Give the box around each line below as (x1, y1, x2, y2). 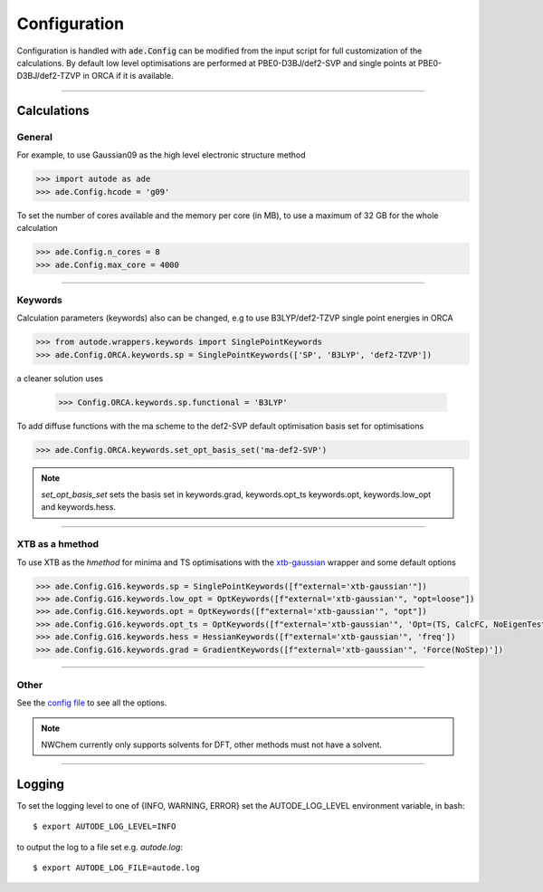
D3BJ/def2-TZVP (16, 71, 81, 82)
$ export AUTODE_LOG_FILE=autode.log (33, 863, 201, 873)
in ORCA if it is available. (82, 71, 174, 82)
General (16, 131, 53, 144)
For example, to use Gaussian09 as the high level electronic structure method (16, 149, 306, 160)
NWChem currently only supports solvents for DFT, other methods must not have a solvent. (41, 739, 383, 751)
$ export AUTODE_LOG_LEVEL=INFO (33, 821, 176, 832)
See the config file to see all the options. (16, 697, 167, 708)
